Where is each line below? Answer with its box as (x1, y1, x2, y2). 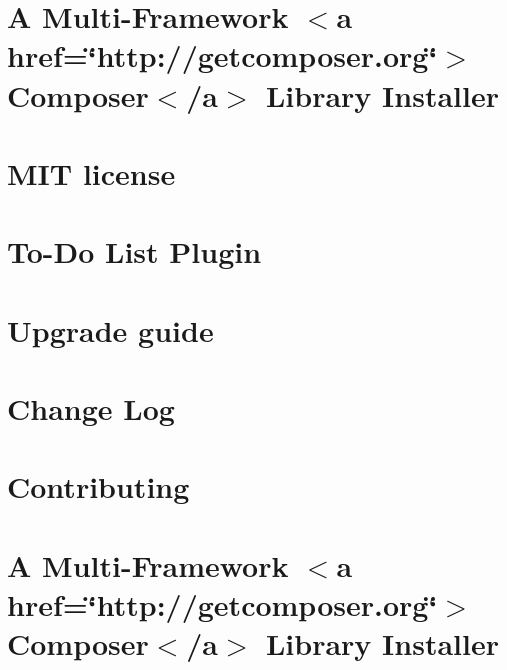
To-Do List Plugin (7, 231, 262, 272)
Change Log (7, 388, 175, 429)
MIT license (7, 152, 176, 193)
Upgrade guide (7, 309, 214, 350)
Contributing (7, 466, 190, 507)
